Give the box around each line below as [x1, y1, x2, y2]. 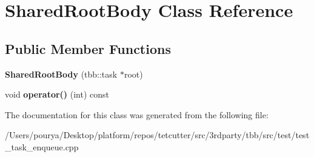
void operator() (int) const [5, 88, 110, 101]
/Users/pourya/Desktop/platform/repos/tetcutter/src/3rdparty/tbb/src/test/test [5, 129, 310, 141]
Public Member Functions [5, 39, 171, 58]
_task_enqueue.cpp [5, 140, 79, 153]
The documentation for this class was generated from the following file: [5, 108, 269, 121]
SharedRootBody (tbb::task [5, 67, 118, 80]
